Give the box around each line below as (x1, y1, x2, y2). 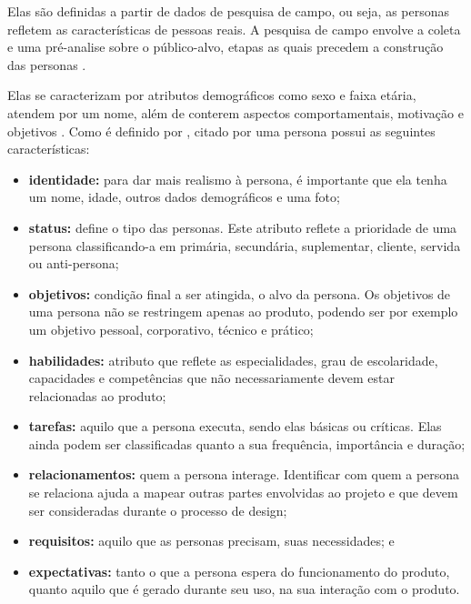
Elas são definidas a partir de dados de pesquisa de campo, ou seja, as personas (7, 2, 450, 20)
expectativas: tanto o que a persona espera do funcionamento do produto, (28, 561, 450, 580)
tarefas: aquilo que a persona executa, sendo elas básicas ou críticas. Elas (28, 417, 442, 436)
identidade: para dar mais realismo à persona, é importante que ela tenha (28, 169, 447, 188)
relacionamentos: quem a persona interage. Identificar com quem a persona (28, 465, 460, 484)
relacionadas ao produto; (28, 386, 166, 405)
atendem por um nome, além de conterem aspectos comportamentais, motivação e (7, 103, 464, 122)
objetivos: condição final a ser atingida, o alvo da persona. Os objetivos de (28, 284, 451, 303)
